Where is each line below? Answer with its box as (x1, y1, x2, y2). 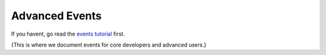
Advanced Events (11, 9, 102, 22)
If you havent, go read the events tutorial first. (11, 30, 125, 37)
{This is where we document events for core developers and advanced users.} (11, 41, 206, 48)
